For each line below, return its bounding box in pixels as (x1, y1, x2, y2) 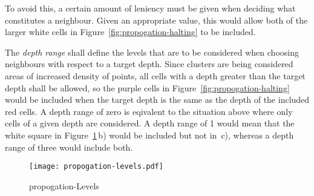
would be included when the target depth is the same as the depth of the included (5, 93, 310, 106)
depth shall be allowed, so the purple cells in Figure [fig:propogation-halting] (5, 81, 290, 94)
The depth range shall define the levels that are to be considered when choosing (5, 45, 299, 58)
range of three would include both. (5, 140, 133, 153)
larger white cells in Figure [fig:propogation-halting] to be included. (5, 25, 256, 38)
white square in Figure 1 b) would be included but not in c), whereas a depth (5, 128, 294, 141)
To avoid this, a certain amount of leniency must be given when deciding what (5, 2, 296, 14)
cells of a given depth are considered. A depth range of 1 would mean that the (5, 117, 295, 129)
